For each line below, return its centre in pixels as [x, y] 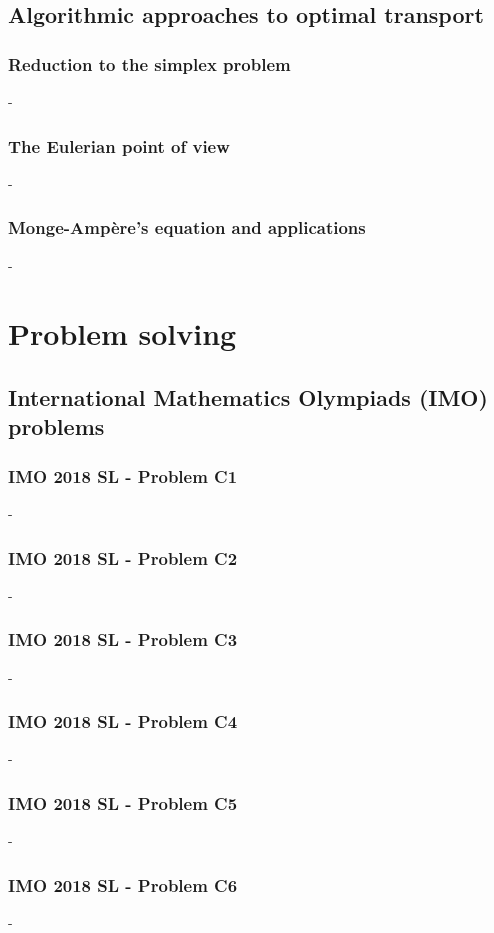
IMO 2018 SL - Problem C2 [123, 557]
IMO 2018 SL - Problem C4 [123, 721]
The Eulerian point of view [119, 145]
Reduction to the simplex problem [149, 63]
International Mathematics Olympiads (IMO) [248, 396]
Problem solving [122, 333]
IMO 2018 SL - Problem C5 [123, 802]
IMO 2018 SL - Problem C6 [123, 884]
